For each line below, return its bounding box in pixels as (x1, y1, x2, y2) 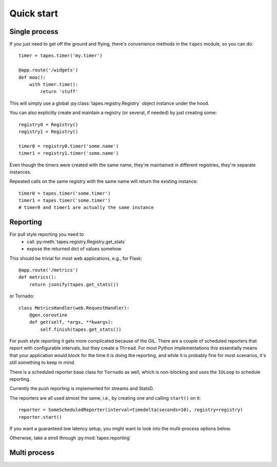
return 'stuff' (40, 89, 78, 95)
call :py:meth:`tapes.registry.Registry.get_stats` (27, 238, 127, 245)
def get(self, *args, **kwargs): (29, 319, 114, 325)
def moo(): (18, 74, 46, 80)
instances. (9, 169, 32, 175)
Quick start (9, 8, 58, 19)
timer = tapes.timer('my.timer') (18, 53, 103, 59)
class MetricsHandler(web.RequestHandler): (18, 305, 130, 311)
